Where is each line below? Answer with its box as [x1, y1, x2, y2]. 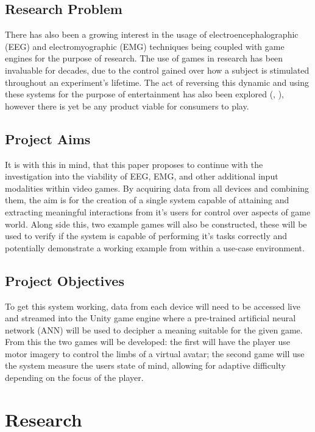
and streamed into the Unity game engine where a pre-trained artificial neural [5, 312, 296, 324]
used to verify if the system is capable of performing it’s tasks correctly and [5, 229, 288, 242]
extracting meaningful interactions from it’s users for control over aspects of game [5, 205, 311, 218]
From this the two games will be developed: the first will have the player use [5, 335, 291, 348]
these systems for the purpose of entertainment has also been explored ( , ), [5, 88, 285, 100]
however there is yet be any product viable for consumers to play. [5, 99, 249, 112]
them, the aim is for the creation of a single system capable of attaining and [5, 193, 289, 206]
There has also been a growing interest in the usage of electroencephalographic [5, 28, 299, 41]
